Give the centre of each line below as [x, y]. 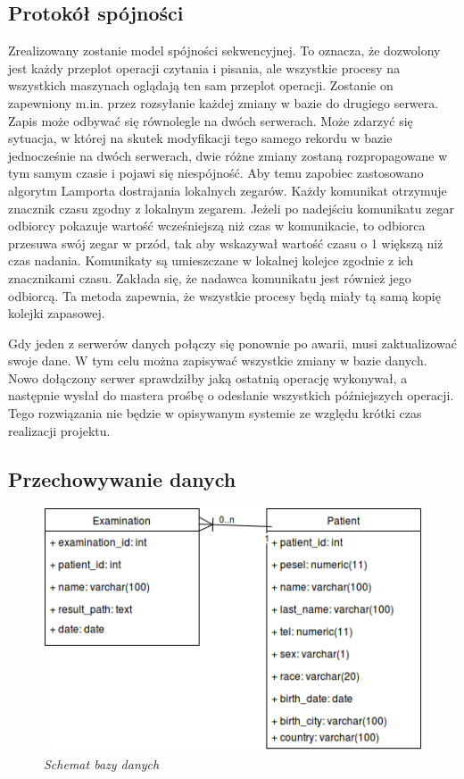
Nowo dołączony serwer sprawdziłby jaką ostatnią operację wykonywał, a [208, 377]
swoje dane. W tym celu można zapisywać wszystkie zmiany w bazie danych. [218, 360]
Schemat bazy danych [102, 764]
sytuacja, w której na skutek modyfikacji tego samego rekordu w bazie [200, 138]
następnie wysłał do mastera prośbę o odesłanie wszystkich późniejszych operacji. [231, 395]
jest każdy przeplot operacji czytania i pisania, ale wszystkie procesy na [204, 67]
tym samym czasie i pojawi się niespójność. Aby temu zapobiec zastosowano [216, 173]
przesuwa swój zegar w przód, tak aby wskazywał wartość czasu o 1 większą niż [226, 243]
